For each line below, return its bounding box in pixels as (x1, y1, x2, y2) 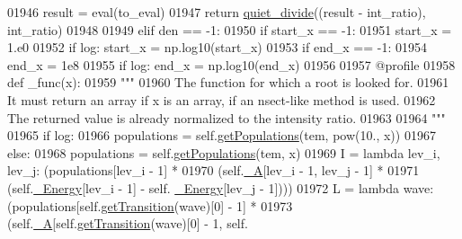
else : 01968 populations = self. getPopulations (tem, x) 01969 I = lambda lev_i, (7, 143, 440, 162)
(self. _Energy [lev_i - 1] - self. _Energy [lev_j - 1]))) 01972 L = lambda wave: (7, 178, 434, 197)
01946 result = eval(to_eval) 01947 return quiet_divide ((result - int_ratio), (7, 3, 426, 21)
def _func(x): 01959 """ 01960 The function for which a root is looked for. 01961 (7, 73, 449, 92)
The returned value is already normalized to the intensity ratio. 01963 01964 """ (7, 108, 446, 127)
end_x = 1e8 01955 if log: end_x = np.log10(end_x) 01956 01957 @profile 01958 (7, 55, 456, 74)
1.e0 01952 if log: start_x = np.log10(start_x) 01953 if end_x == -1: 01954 (7, 38, 427, 57)
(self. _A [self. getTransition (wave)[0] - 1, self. (7, 214, 248, 233)
